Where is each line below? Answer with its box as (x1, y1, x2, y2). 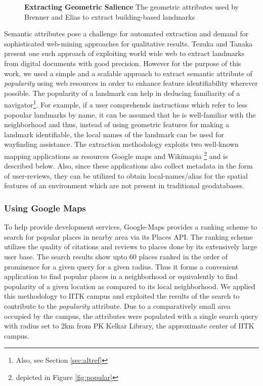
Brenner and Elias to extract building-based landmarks (24, 11, 195, 22)
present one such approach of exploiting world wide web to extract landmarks (4, 48, 245, 59)
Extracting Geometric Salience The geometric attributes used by (24, 2, 239, 12)
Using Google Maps (4, 201, 86, 214)
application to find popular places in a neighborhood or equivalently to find (4, 271, 238, 282)
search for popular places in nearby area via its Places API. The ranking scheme (4, 231, 253, 242)
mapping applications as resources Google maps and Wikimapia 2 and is (4, 149, 228, 161)
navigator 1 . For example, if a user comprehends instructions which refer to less (4, 98, 248, 109)
